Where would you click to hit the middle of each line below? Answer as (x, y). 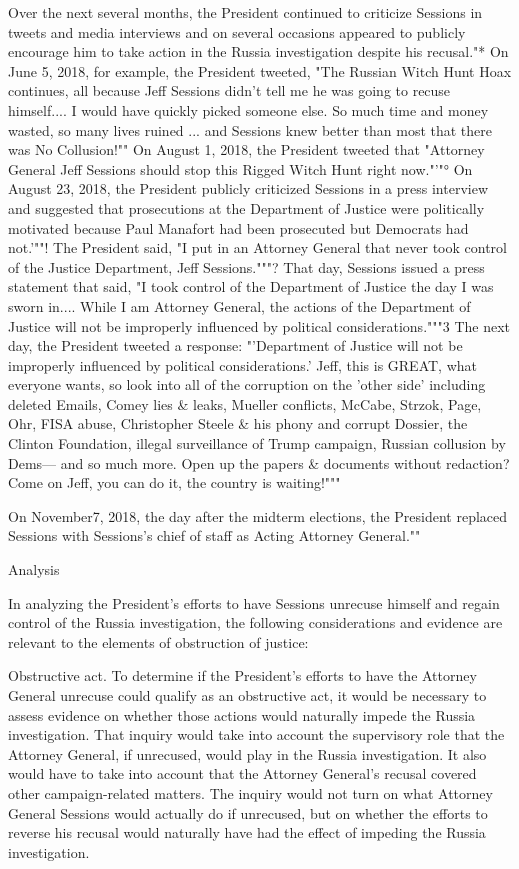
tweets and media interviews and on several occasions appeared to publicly (237, 31)
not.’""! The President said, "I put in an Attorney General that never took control (257, 247)
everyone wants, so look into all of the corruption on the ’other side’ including (247, 384)
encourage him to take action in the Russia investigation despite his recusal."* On (258, 51)
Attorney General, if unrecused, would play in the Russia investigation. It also (247, 753)
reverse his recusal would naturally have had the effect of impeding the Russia (247, 832)
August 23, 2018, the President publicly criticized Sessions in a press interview (248, 188)
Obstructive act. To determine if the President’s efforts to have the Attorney (242, 675)
